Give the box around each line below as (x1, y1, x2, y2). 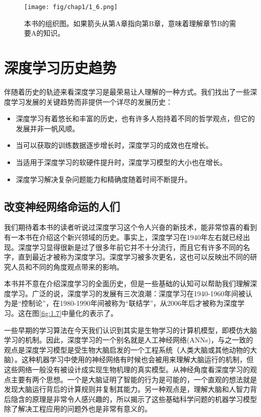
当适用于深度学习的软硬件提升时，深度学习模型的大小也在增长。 (16, 156, 227, 167)
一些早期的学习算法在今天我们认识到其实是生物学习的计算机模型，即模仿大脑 (4, 324, 257, 335)
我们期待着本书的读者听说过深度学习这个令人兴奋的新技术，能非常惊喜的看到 (4, 222, 257, 232)
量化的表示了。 (68, 308, 118, 318)
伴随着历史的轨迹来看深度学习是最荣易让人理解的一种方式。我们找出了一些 (4, 86, 250, 97)
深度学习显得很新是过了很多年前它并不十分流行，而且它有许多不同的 (18, 241, 243, 252)
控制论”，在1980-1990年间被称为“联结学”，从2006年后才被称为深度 (21, 298, 238, 308)
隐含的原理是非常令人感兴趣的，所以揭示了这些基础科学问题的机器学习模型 (11, 393, 257, 404)
